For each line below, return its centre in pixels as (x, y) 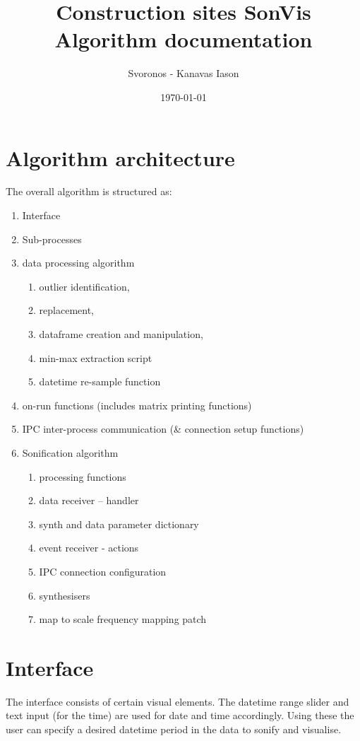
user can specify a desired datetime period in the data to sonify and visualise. (174, 729)
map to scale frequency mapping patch (123, 619)
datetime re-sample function (100, 381)
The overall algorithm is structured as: (89, 191)
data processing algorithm (78, 263)
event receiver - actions (89, 548)
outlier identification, (84, 286)
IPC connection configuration (103, 571)
